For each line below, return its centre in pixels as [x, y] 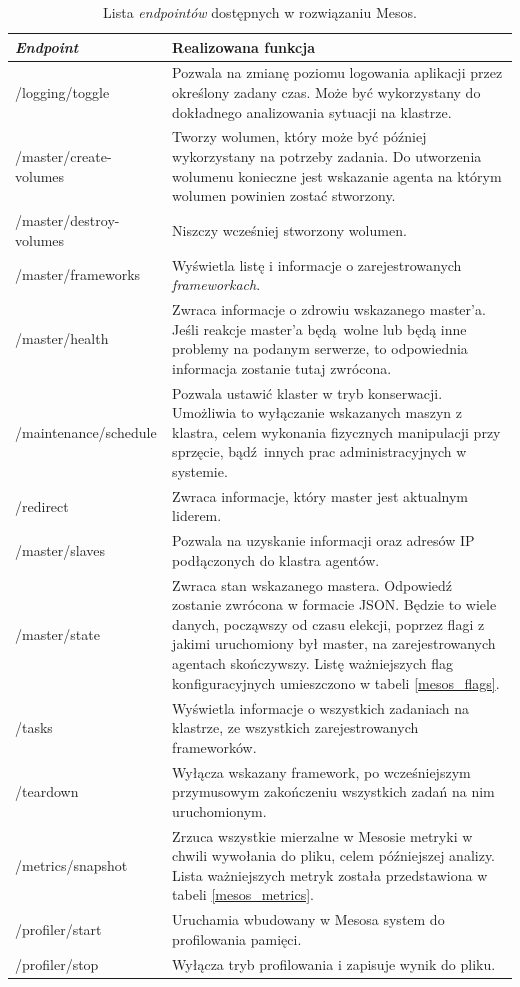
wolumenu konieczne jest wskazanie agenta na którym [337, 175]
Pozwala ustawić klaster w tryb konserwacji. [307, 392]
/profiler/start [58, 928]
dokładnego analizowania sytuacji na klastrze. [312, 111]
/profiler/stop [57, 963]
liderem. [197, 515]
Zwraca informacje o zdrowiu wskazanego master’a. [329, 308]
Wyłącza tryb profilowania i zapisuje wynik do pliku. [334, 963]
